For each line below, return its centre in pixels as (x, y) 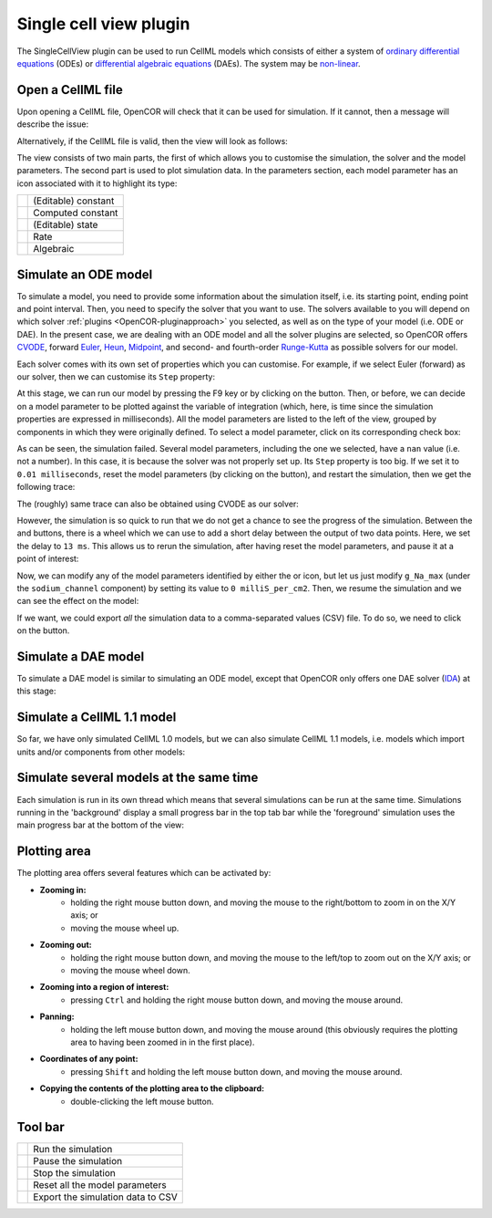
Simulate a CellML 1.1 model (97, 718)
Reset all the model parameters (100, 1185)
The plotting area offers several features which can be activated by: (144, 873)
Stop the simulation (74, 1173)
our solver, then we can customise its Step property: (116, 377)
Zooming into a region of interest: (104, 987)
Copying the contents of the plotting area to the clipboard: (152, 1088)
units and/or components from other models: (101, 752)
